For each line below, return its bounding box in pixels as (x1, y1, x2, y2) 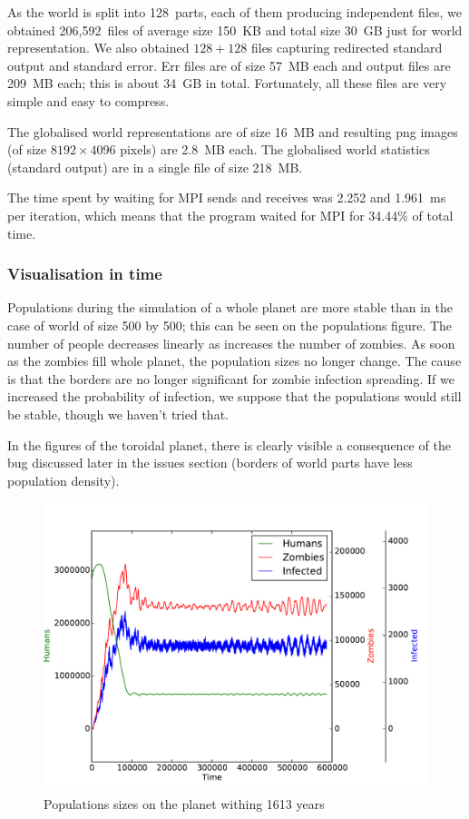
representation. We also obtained (7, 38, 190, 57)
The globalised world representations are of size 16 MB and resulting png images (7, 122, 458, 141)
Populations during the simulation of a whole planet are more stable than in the (7, 298, 453, 317)
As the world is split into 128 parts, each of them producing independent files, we (7, 3, 463, 21)
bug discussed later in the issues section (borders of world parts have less (7, 453, 413, 472)
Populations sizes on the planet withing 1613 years (44, 794, 325, 813)
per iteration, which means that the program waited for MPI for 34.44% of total (7, 205, 454, 224)
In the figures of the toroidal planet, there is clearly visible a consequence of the (7, 435, 451, 454)
